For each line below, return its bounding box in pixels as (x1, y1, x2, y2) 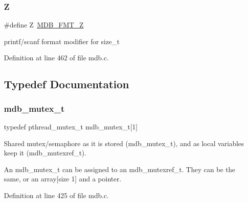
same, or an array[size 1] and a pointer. (4, 174, 121, 184)
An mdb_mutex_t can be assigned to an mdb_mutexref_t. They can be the (4, 164, 235, 174)
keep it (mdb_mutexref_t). (4, 148, 87, 158)
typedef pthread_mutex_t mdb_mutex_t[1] (4, 122, 138, 131)
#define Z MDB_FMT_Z (4, 20, 84, 30)
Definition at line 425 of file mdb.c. (4, 190, 109, 200)
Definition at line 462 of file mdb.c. (4, 52, 109, 63)
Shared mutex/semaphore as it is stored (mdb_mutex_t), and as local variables (4, 138, 244, 148)
